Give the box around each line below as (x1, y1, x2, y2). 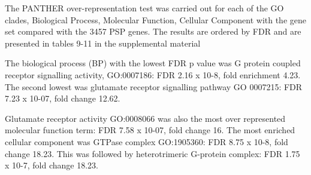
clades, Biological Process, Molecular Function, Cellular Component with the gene (5, 13, 306, 26)
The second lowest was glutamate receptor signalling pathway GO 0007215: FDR (5, 80, 303, 93)
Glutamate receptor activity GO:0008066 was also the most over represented (5, 112, 286, 124)
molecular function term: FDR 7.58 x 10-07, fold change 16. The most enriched (5, 124, 295, 136)
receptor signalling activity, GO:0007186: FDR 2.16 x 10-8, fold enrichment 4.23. (5, 68, 301, 81)
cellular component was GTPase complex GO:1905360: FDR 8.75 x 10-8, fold (5, 135, 288, 148)
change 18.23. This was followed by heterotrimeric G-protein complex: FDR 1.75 (5, 147, 300, 159)
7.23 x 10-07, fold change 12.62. (5, 92, 120, 105)
